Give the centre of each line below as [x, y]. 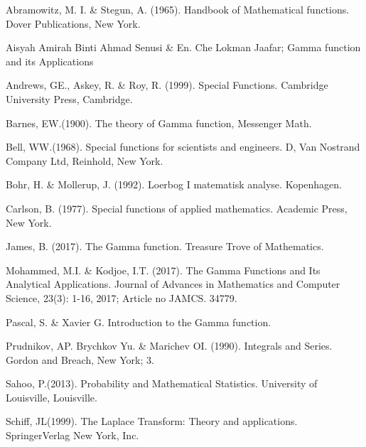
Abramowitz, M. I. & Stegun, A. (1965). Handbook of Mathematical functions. [178, 9]
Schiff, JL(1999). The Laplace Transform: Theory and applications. [152, 421]
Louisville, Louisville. [52, 397]
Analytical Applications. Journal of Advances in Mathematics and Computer [173, 284]
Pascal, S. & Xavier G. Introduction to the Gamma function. [139, 322]
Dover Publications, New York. [73, 23]
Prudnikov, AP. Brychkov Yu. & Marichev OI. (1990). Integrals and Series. [169, 346]
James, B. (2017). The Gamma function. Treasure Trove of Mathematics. [165, 246]
